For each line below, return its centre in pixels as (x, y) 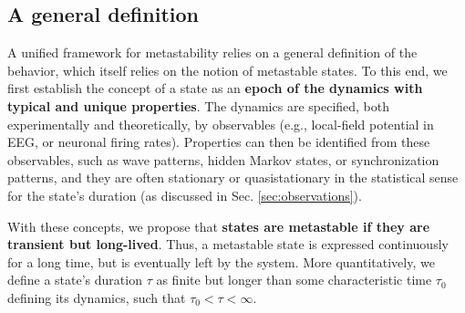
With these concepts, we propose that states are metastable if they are (219, 226)
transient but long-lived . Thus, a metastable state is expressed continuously (228, 244)
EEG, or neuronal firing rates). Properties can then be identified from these (219, 142)
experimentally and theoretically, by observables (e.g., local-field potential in (221, 124)
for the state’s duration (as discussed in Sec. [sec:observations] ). (185, 195)
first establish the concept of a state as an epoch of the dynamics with (215, 88)
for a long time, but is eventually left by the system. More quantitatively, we (221, 261)
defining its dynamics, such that (97, 297)
